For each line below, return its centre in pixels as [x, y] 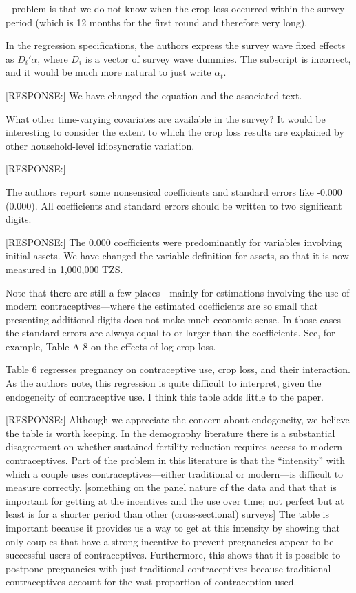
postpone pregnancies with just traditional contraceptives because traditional [168, 568]
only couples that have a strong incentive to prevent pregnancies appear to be [170, 541]
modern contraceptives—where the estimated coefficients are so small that [162, 306]
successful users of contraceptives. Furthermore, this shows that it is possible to [173, 555]
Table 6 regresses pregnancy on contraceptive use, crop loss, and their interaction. [178, 369]
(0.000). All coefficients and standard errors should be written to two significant [174, 205]
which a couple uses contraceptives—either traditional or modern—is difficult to [175, 473]
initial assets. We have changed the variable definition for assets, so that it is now [177, 255]
